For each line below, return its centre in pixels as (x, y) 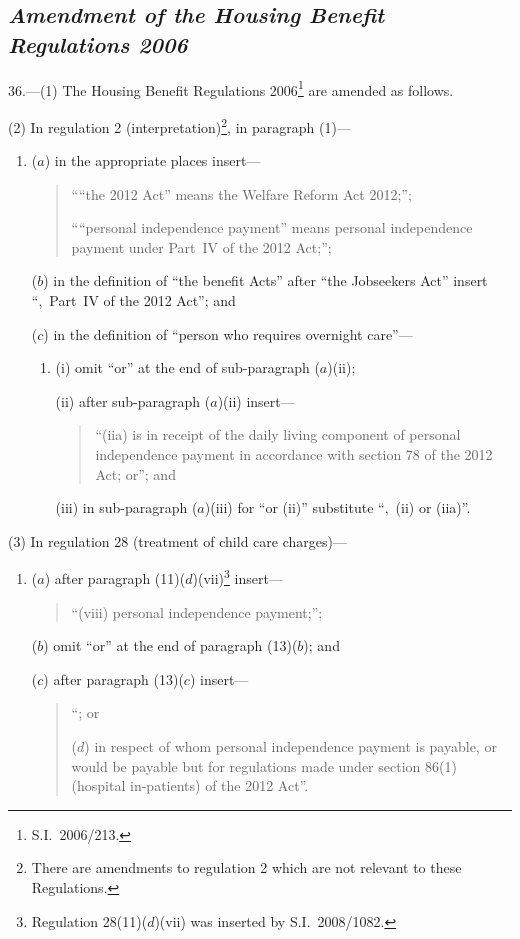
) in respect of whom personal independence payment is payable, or (290, 746)
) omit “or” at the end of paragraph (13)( (170, 645)
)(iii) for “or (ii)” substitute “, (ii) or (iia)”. (337, 507)
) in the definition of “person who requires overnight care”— (228, 333)
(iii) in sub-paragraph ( (126, 507)
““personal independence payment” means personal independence (272, 227)
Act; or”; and (135, 473)
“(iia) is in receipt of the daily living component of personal (278, 434)
